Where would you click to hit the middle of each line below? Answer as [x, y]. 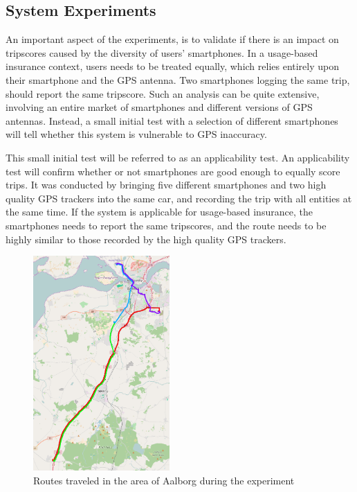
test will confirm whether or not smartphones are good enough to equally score [173, 171]
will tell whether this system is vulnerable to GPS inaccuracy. [136, 134]
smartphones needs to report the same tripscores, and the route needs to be [166, 225]
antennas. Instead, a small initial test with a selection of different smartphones [172, 120]
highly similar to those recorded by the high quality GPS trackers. [146, 239]
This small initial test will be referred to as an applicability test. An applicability [178, 157]
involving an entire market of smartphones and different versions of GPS [159, 107]
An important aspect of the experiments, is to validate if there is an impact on [172, 39]
